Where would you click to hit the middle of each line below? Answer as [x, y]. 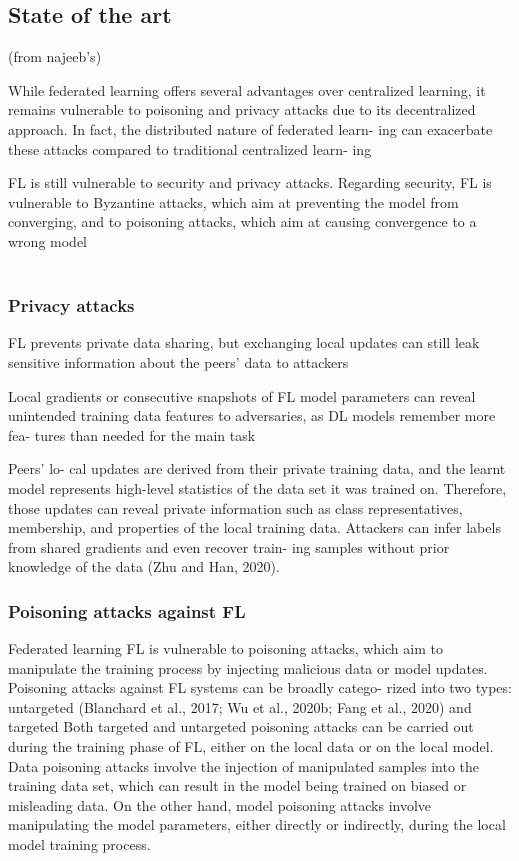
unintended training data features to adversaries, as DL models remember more [252, 415]
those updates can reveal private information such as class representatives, [235, 507]
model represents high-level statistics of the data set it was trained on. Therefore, [257, 487]
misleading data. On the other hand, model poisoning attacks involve [220, 804]
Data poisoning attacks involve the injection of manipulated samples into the [244, 765]
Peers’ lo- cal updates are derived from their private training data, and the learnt [257, 468]
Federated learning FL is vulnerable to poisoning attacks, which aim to [225, 648]
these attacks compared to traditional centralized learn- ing [190, 148]
